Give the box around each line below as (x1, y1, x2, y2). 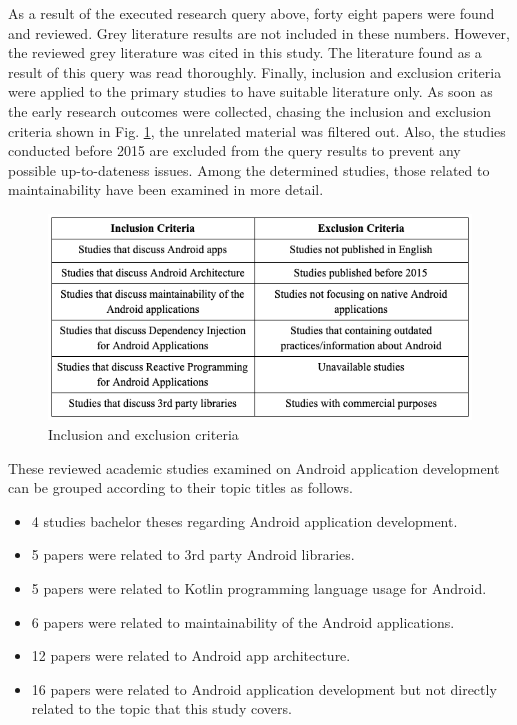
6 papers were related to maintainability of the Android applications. (31, 611, 455, 632)
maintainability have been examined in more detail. (8, 179, 324, 200)
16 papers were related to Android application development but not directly (31, 678, 497, 699)
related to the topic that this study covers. (31, 698, 292, 719)
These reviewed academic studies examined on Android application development (8, 457, 500, 478)
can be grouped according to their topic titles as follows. (8, 477, 353, 498)
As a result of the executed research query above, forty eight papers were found (8, 3, 495, 23)
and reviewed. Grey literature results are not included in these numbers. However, (8, 22, 510, 43)
